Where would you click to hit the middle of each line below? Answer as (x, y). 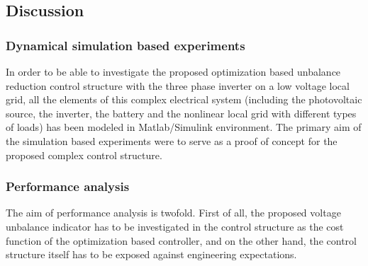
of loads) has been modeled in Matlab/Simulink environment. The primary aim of (184, 127)
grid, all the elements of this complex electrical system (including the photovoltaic (184, 99)
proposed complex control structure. (84, 155)
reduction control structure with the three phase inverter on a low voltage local (178, 85)
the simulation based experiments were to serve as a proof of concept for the (172, 140)
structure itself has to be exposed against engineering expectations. (151, 254)
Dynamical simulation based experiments (126, 45)
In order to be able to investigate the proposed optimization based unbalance (173, 71)
